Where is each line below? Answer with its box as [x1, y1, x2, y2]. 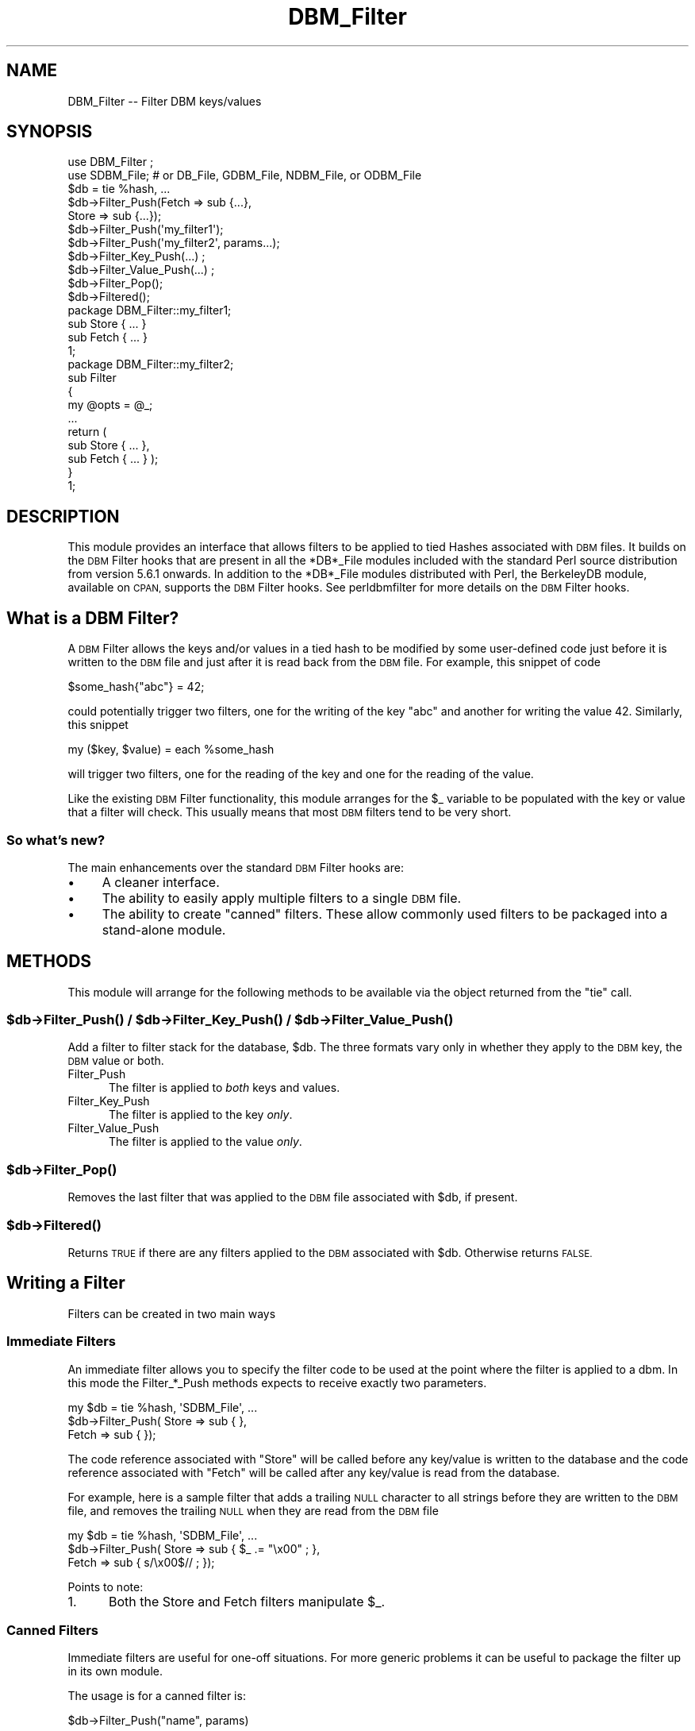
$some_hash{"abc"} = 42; [67, 680, 205, 694]
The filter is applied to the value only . [109, 1135, 302, 1149]
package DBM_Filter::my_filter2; [67, 357, 234, 372]
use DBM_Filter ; [67, 155, 154, 169]
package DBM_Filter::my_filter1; [67, 303, 232, 318]
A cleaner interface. [102, 873, 220, 890]
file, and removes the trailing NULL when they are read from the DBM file [67, 1503, 439, 1517]
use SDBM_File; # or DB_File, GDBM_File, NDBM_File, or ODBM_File [67, 168, 422, 183]
